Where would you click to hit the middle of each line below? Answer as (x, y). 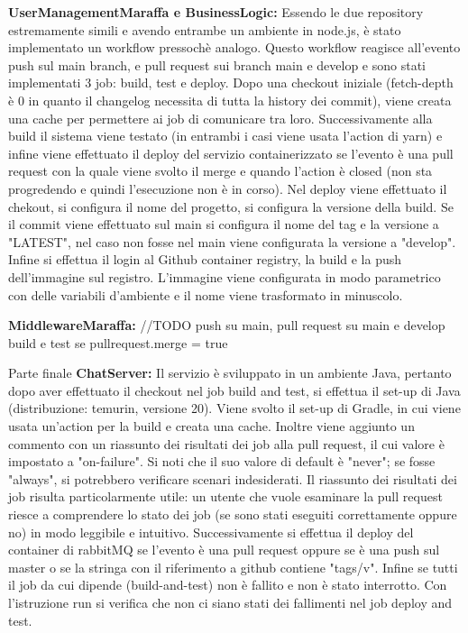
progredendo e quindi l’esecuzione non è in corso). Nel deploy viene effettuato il (228, 188)
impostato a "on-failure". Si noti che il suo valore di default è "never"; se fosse (222, 461)
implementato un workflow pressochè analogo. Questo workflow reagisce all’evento (234, 47)
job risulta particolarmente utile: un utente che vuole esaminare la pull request (225, 496)
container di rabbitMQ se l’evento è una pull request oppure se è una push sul (224, 550)
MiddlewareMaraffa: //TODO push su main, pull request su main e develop (227, 325)
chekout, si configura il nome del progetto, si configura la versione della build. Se (231, 206)
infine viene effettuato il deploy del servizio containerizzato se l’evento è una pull (231, 153)
